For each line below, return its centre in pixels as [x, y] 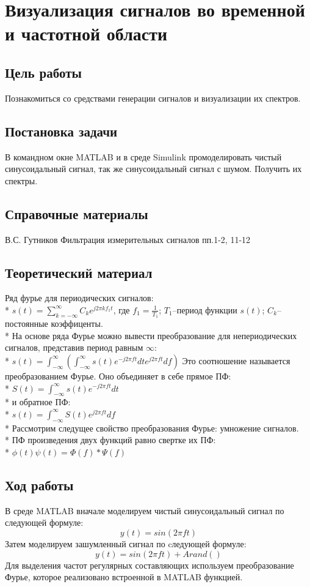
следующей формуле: [44, 522]
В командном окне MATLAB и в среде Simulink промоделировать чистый [143, 156]
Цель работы [43, 72]
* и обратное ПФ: [38, 402]
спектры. [21, 180]
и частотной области [86, 33]
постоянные [27, 323]
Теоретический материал [79, 272]
